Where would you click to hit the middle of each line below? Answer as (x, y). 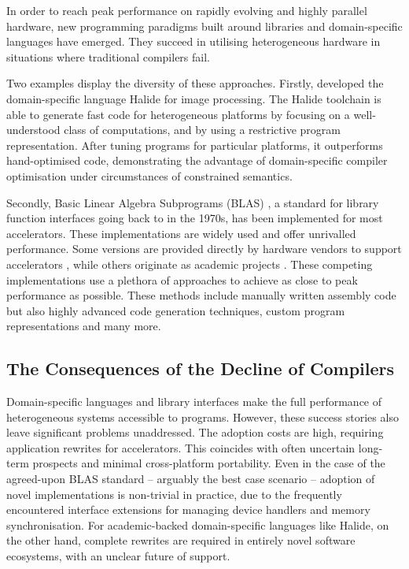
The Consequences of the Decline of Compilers (201, 368)
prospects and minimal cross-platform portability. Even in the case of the (209, 463)
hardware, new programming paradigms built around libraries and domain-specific (204, 26)
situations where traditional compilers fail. (108, 56)
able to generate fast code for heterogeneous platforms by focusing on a (178, 114)
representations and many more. (84, 326)
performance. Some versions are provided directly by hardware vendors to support (204, 249)
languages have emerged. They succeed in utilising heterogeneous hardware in (193, 41)
